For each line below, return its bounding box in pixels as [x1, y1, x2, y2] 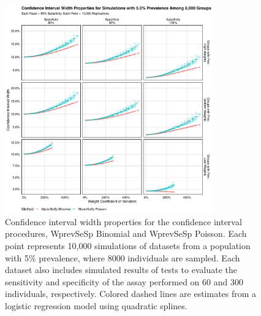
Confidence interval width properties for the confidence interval [5, 215, 242, 228]
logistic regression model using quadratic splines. [5, 299, 187, 312]
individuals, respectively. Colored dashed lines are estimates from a [5, 287, 257, 300]
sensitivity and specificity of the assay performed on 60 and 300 [5, 275, 243, 288]
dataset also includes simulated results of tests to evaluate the [5, 263, 237, 276]
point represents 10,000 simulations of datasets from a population [5, 239, 251, 252]
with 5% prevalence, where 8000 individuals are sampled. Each [5, 251, 240, 264]
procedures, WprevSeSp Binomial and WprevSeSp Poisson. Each [5, 227, 247, 240]
